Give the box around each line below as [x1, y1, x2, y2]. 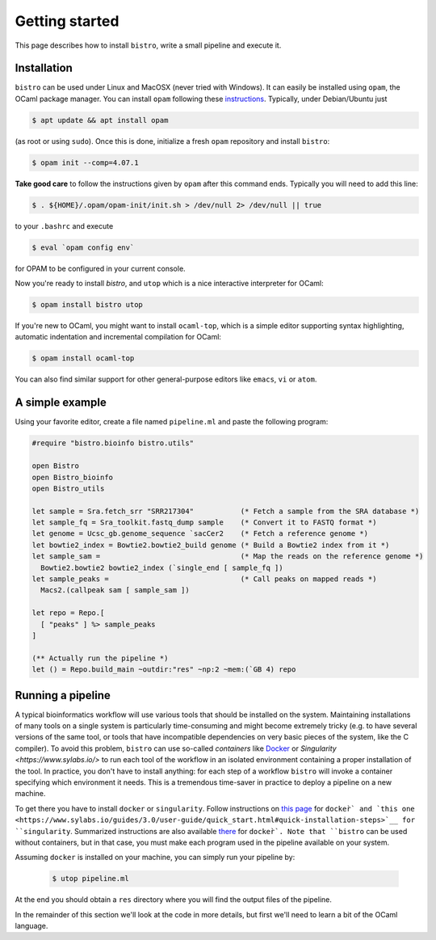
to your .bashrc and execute [15, 221, 114, 230]
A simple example [15, 396, 107, 410]
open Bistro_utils [31, 483, 105, 493]
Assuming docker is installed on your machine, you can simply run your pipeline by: [15, 853, 296, 862]
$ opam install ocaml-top [31, 354, 135, 363]
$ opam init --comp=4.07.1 [31, 158, 139, 167]
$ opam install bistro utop [31, 300, 143, 310]
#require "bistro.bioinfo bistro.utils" [31, 439, 194, 448]
